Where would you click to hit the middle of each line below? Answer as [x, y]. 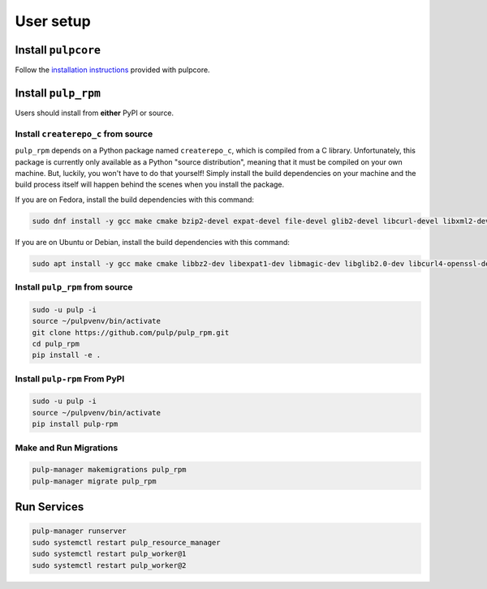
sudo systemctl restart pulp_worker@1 [109, 554]
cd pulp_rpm [56, 344]
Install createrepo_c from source [84, 134]
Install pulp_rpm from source [74, 286]
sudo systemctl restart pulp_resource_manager [126, 542]
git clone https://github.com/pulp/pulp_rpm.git [131, 332]
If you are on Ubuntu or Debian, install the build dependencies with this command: [152, 242]
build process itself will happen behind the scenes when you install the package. [150, 185]
